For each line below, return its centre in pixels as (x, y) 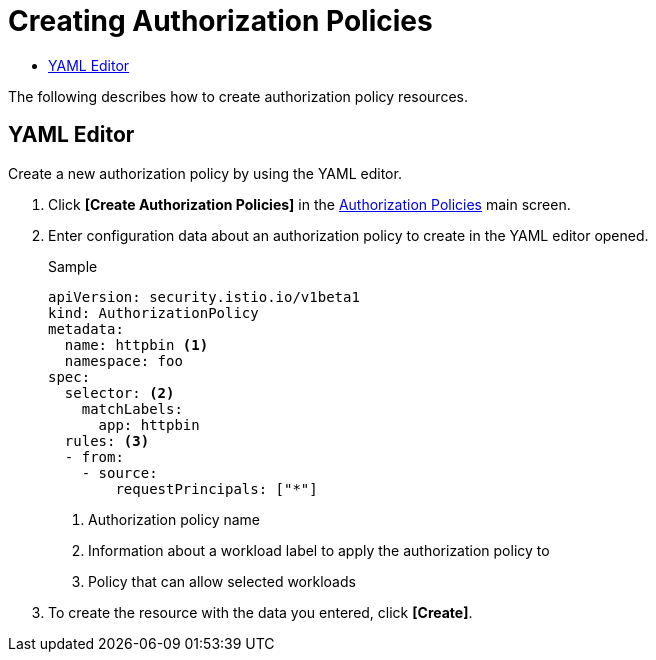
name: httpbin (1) (136, 344)
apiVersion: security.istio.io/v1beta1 (204, 296)
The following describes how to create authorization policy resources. (238, 96)
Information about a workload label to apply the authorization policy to (319, 550)
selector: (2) (119, 392)
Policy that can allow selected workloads (222, 581)
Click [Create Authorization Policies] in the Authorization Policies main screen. (309, 204)
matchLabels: (132, 408)
